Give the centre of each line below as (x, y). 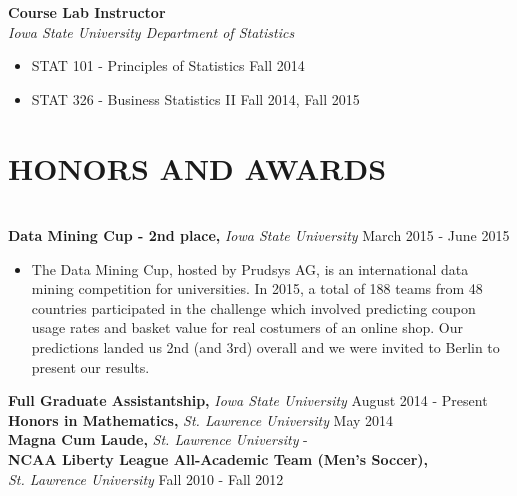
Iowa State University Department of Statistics (151, 31)
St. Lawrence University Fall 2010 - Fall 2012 (146, 478)
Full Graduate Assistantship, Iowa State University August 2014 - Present (248, 400)
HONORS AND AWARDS (197, 167)
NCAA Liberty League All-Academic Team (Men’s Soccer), (218, 459)
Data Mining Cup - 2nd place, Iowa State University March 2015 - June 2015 (259, 235)
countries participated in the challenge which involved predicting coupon (253, 307)
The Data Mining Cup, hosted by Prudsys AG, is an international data (250, 268)
